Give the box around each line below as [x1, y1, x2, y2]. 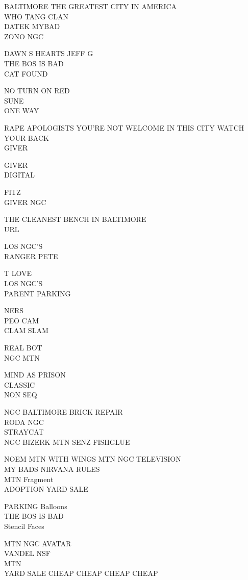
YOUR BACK [4, 132, 49, 143]
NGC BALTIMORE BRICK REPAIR [4, 407, 123, 417]
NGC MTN [4, 352, 40, 363]
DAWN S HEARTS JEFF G [4, 48, 93, 59]
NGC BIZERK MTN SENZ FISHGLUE [4, 436, 130, 447]
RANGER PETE [4, 250, 58, 261]
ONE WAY [4, 105, 39, 116]
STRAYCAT [4, 426, 44, 437]
